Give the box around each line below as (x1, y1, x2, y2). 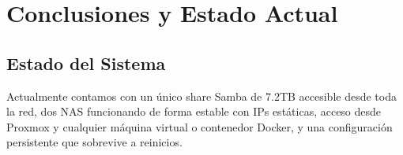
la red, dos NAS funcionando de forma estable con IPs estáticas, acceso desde (6, 103, 382, 120)
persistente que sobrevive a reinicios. (6, 134, 183, 150)
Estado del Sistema (6, 50, 166, 75)
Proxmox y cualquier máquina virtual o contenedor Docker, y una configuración (6, 118, 393, 135)
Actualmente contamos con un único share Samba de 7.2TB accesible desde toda (6, 87, 397, 104)
